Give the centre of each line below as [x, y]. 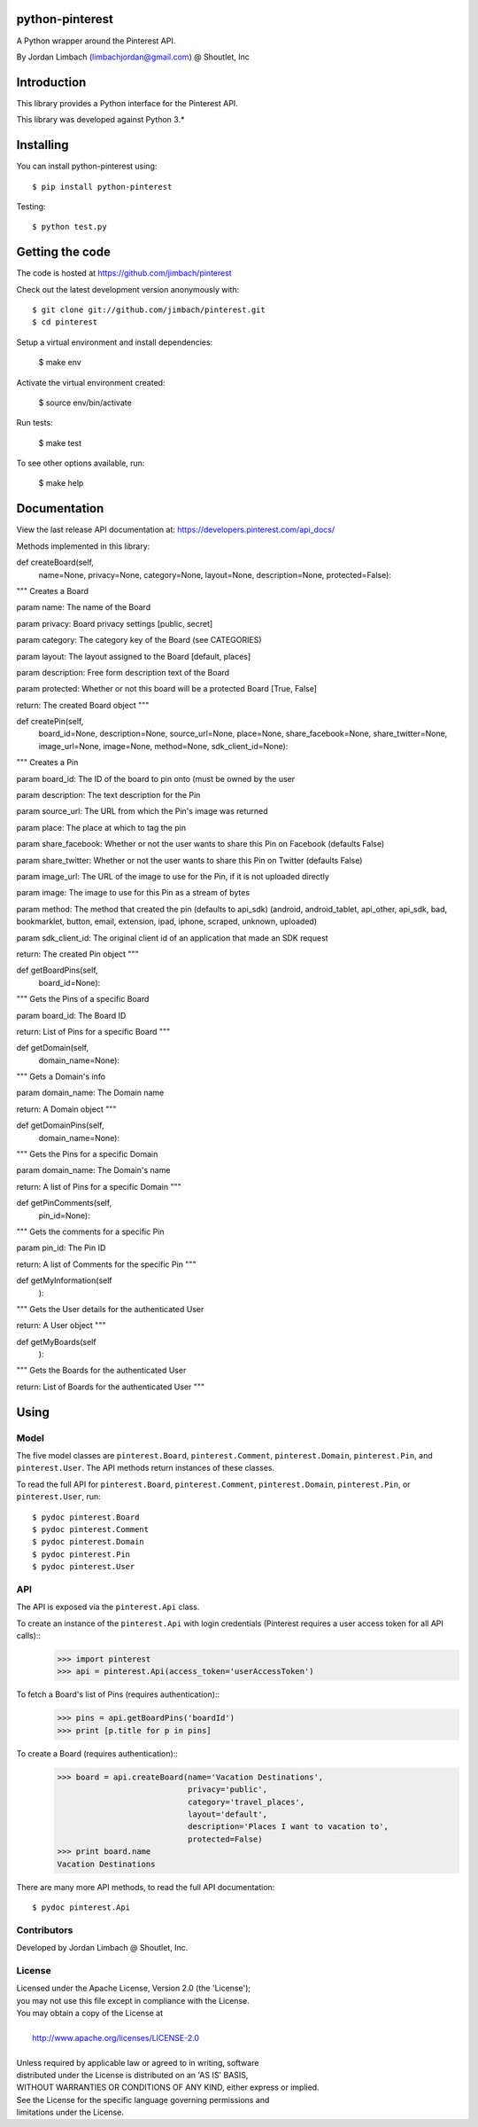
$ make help [61, 483]
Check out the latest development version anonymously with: [128, 289]
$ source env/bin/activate [85, 403]
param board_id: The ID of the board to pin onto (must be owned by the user [156, 778]
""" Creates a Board [52, 590]
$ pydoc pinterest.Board [86, 1517]
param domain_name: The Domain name [90, 1093]
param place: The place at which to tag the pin [101, 827]
